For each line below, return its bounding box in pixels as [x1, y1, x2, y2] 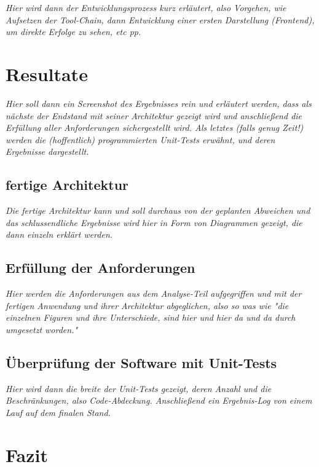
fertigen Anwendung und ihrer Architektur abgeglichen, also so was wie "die [6, 299, 289, 312]
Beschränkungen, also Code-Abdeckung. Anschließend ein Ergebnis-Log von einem [6, 394, 312, 407]
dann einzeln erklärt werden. [6, 228, 113, 241]
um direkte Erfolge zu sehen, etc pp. [6, 25, 141, 38]
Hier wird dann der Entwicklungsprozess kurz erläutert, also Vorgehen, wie [6, 1, 286, 14]
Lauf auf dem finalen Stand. [6, 406, 111, 418]
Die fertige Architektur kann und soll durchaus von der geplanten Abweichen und [6, 204, 310, 217]
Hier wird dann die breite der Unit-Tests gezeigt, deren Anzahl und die [6, 382, 272, 394]
